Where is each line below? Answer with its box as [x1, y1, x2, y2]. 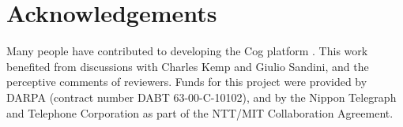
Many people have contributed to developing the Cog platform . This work [6, 43, 368, 59]
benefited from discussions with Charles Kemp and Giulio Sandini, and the [6, 58, 369, 74]
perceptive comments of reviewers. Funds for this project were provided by [6, 73, 367, 90]
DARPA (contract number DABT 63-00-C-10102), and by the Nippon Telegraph [6, 88, 397, 105]
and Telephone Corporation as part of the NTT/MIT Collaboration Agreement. [6, 104, 394, 121]
